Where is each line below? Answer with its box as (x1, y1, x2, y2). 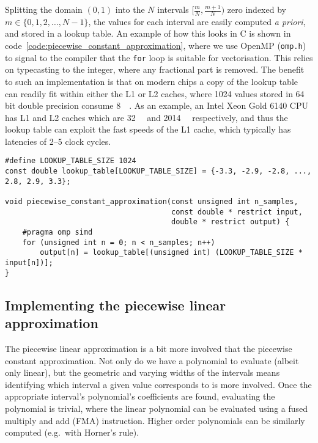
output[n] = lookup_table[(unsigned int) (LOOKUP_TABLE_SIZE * (40, 248, 303, 257)
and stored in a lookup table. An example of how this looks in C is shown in (5, 27, 291, 40)
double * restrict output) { (171, 218, 290, 227)
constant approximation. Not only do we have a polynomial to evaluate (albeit (5, 354, 299, 367)
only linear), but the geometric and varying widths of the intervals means (5, 366, 280, 379)
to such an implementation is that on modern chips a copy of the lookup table (5, 75, 298, 87)
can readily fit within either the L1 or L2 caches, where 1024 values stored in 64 (5, 87, 305, 100)
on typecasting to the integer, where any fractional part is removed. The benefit (5, 63, 305, 76)
